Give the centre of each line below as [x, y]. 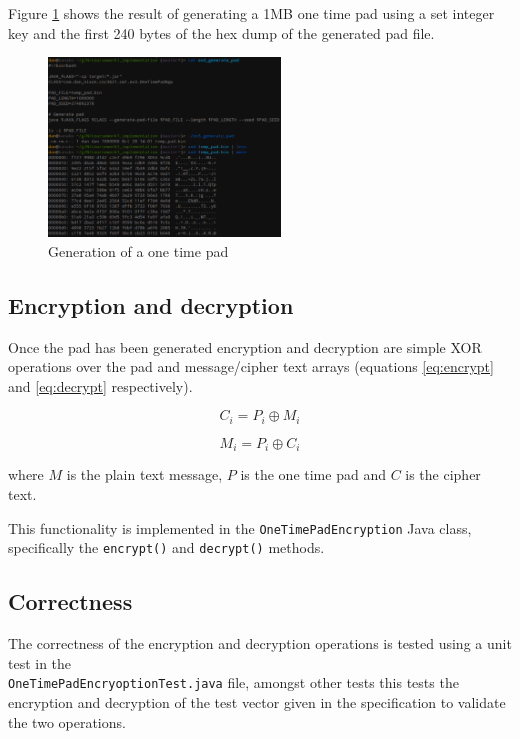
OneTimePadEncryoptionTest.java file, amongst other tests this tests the [233, 682]
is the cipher [443, 474]
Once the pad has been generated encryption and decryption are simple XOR [245, 346]
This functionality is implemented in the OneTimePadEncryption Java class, [240, 527]
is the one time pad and [313, 474]
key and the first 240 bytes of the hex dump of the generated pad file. [221, 32]
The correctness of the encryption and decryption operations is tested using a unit [260, 643]
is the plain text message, [144, 474]
